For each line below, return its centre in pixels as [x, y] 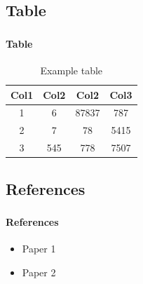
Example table [71, 70]
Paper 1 [39, 249]
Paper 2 [39, 272]
